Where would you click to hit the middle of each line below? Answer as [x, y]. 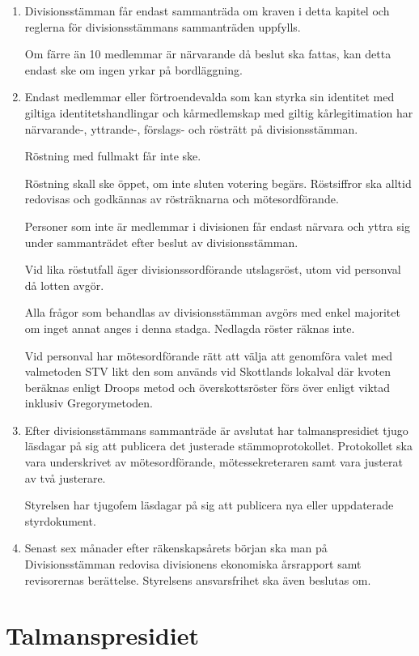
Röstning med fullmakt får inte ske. [113, 156]
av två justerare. [65, 477]
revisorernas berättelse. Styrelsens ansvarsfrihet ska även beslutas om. [198, 579]
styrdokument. [60, 520]
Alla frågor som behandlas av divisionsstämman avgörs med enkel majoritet [212, 312]
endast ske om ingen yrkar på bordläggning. [133, 69]
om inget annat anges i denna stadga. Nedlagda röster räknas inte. [190, 328]
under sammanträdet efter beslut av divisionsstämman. [161, 242]
